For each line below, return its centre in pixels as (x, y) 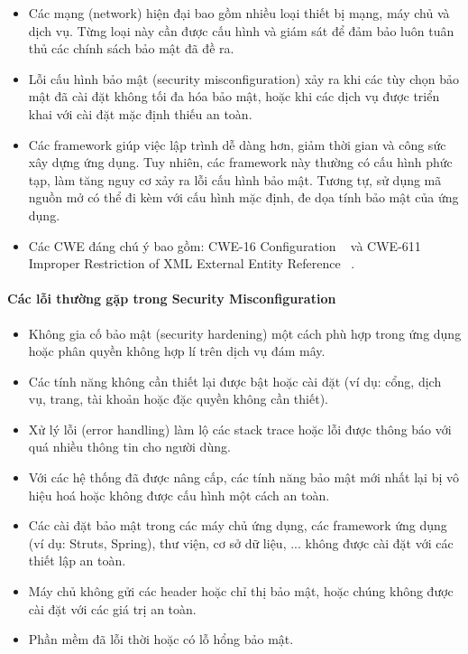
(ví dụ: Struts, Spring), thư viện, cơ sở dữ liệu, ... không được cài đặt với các (241, 542)
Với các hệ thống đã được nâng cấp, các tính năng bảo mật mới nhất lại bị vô (243, 477)
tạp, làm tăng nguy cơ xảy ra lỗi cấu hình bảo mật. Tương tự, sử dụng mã (235, 179)
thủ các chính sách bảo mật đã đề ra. (131, 48)
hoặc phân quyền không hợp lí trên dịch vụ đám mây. (177, 351)
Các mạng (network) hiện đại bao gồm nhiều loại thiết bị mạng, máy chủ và (239, 13)
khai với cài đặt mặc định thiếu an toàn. (140, 113)
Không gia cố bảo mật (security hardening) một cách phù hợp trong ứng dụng (245, 333)
